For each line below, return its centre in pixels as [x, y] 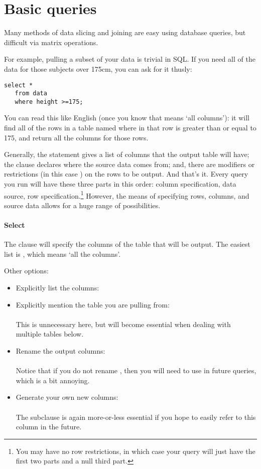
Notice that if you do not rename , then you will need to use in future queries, [136, 370]
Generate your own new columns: [67, 397]
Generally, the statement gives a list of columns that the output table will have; [127, 154]
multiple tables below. [50, 334]
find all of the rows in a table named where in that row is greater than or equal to [130, 128]
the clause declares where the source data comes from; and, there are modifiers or [129, 164]
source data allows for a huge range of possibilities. [82, 205]
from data [31, 94]
